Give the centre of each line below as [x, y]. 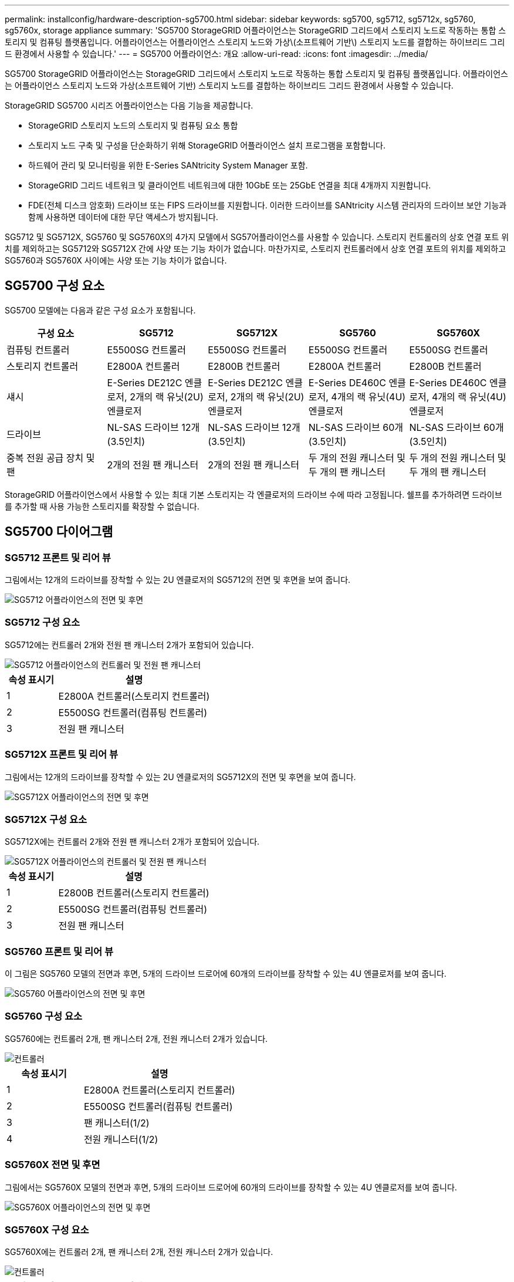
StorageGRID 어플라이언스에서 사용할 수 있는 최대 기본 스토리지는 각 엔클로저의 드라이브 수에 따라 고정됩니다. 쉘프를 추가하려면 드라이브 [253, 494]
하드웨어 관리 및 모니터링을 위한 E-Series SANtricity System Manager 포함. [168, 165]
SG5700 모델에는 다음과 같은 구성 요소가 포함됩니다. [100, 310]
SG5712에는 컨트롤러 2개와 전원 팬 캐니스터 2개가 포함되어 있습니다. [129, 645]
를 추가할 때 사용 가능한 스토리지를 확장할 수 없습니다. [102, 506]
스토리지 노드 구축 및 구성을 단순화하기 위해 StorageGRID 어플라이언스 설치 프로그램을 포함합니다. [207, 145]
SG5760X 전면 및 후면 [53, 1165]
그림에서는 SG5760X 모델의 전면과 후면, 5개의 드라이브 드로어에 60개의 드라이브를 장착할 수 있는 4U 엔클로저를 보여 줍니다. [231, 1187]
